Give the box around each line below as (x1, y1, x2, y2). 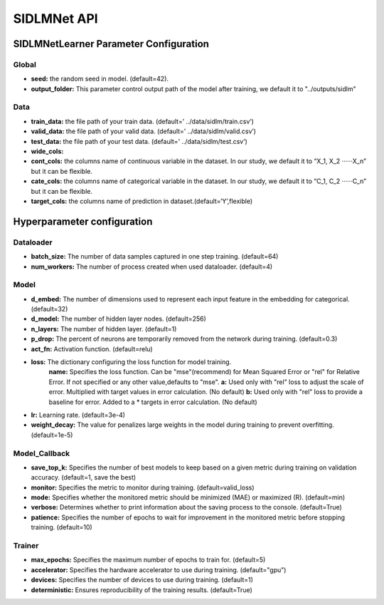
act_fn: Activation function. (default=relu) (31, 344, 153, 353)
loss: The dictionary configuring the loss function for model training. (31, 358, 232, 366)
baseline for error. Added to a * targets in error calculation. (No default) (48, 398, 257, 406)
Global (13, 59, 37, 69)
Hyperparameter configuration (13, 215, 153, 227)
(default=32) (31, 305, 68, 314)
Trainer (13, 540, 39, 550)
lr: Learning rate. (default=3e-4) (31, 410, 126, 419)
